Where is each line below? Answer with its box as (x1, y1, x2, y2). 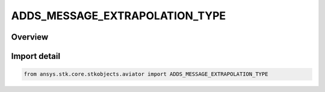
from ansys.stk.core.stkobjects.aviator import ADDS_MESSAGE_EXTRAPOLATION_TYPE (23, 71, 268, 78)
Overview (11, 32, 49, 42)
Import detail (11, 51, 60, 61)
